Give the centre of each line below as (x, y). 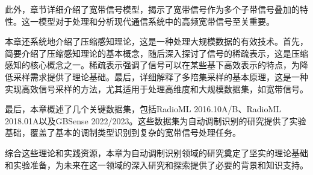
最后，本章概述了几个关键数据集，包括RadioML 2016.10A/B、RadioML (143, 109)
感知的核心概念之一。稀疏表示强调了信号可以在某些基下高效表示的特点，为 (152, 65)
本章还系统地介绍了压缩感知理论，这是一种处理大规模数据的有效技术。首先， (156, 41)
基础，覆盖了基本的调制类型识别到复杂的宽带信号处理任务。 (123, 132)
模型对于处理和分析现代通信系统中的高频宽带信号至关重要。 (156, 21)
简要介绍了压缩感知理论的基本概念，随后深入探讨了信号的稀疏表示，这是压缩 (156, 53)
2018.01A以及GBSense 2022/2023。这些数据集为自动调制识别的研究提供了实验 (156, 120)
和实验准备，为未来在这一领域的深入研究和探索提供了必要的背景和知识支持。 (156, 164)
